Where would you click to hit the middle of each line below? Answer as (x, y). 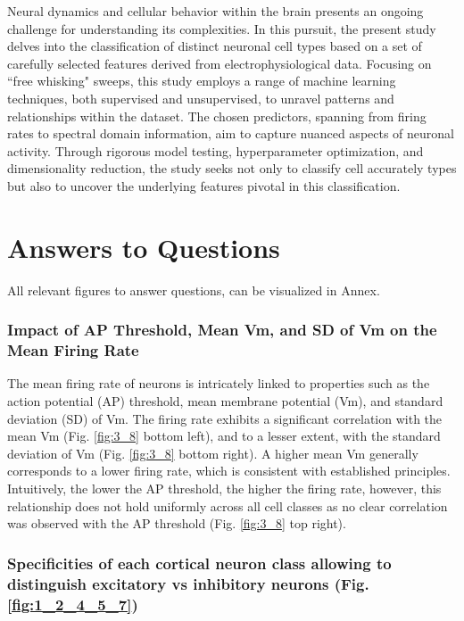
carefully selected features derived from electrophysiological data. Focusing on (220, 63)
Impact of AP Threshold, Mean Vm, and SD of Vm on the (222, 330)
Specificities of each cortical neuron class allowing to (199, 563)
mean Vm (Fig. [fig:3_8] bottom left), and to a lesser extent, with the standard (224, 436)
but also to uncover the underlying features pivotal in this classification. (204, 185)
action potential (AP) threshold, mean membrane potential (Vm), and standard (225, 400)
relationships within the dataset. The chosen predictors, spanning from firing (217, 116)
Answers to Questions (144, 247)
